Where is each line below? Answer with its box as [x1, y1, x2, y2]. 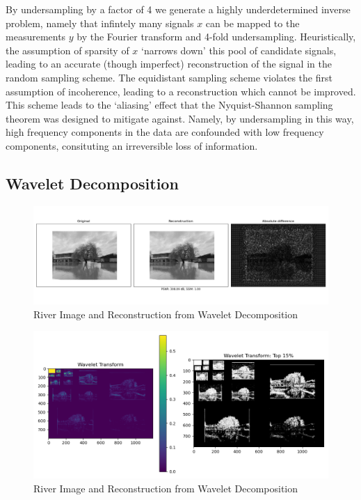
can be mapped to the [205, 15, 300, 30]
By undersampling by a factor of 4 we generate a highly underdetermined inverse [6, 2, 351, 16]
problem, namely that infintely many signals [6, 15, 194, 30]
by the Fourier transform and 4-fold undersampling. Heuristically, [77, 29, 356, 44]
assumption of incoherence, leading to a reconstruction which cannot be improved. [6, 84, 356, 98]
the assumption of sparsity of [6, 42, 129, 57]
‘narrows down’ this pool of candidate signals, [141, 42, 337, 57]
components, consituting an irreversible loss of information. [6, 138, 258, 153]
